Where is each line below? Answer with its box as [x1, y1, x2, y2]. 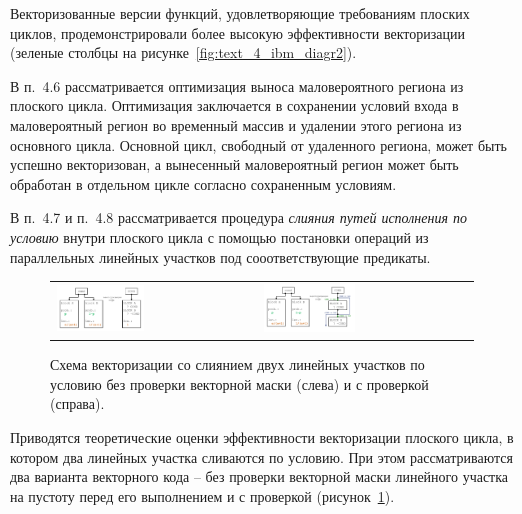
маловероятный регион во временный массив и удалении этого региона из [10, 114, 462, 135]
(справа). [50, 393, 105, 414]
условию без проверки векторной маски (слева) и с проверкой [50, 373, 429, 394]
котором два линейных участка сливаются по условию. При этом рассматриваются [10, 446, 513, 467]
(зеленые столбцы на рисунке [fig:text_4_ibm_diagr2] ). [10, 42, 357, 63]
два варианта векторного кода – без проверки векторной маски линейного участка [10, 466, 509, 487]
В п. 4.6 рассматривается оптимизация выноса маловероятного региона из [10, 75, 464, 96]
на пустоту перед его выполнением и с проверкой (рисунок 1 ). [10, 485, 395, 506]
